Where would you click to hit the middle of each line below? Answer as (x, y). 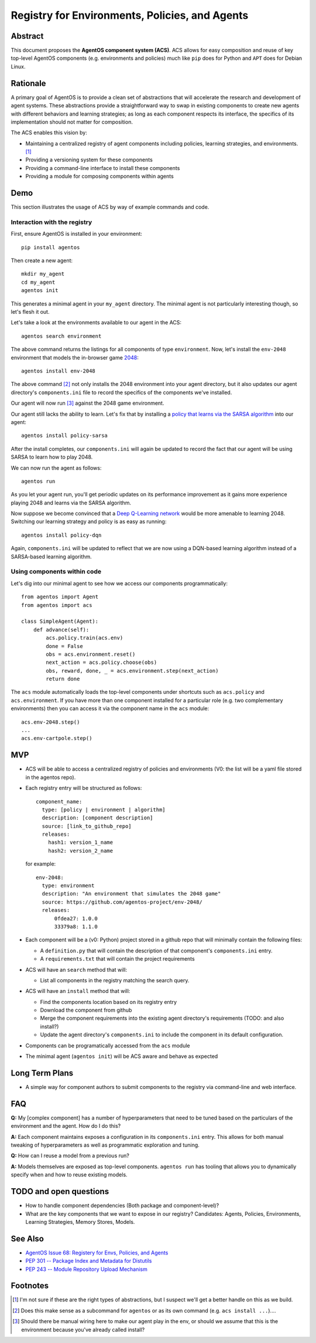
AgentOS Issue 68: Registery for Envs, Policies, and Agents (97, 1253)
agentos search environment (61, 336)
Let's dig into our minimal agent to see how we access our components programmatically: (119, 583)
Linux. (18, 66)
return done (63, 679)
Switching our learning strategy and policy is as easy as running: (89, 521)
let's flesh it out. (30, 312)
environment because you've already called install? (83, 1330)
